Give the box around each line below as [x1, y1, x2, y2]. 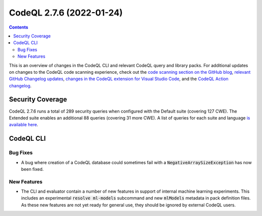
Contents [9, 24, 29, 30]
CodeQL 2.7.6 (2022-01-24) [9, 7, 123, 18]
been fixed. [21, 166, 44, 172]
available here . [9, 122, 38, 128]
